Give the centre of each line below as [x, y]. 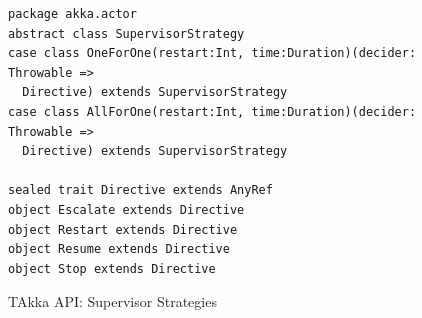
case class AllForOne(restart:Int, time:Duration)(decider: [212, 111]
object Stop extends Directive [112, 268]
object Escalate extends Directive [126, 209]
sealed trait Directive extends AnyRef [140, 190]
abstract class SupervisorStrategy [126, 33]
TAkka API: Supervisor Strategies [112, 301]
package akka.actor [72, 14]
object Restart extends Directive [123, 229]
